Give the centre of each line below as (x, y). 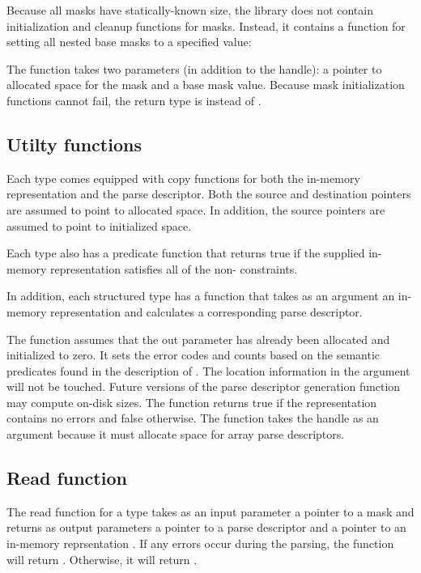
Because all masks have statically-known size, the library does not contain (190, 10)
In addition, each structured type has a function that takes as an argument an (201, 296)
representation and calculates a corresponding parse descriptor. (206, 311)
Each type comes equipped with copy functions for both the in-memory (183, 178)
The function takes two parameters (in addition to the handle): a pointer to (194, 68)
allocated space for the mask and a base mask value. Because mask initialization (206, 85)
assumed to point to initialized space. (99, 225)
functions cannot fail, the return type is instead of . (134, 100)
